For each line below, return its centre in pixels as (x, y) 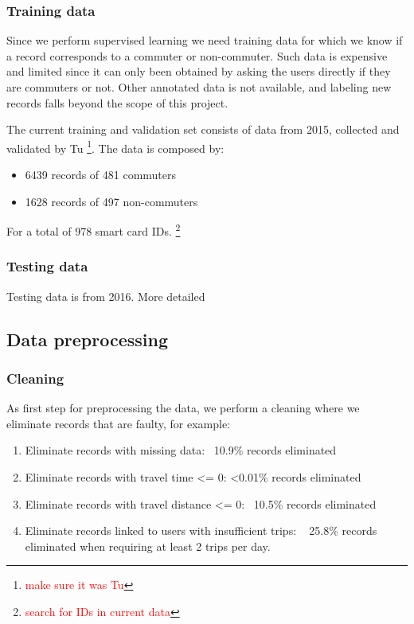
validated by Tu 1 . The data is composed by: (115, 146)
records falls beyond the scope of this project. (117, 102)
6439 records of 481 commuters (101, 175)
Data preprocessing (88, 339)
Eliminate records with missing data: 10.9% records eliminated (181, 450)
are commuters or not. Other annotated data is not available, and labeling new (199, 87)
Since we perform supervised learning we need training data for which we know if (205, 40)
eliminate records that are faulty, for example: (119, 423)
